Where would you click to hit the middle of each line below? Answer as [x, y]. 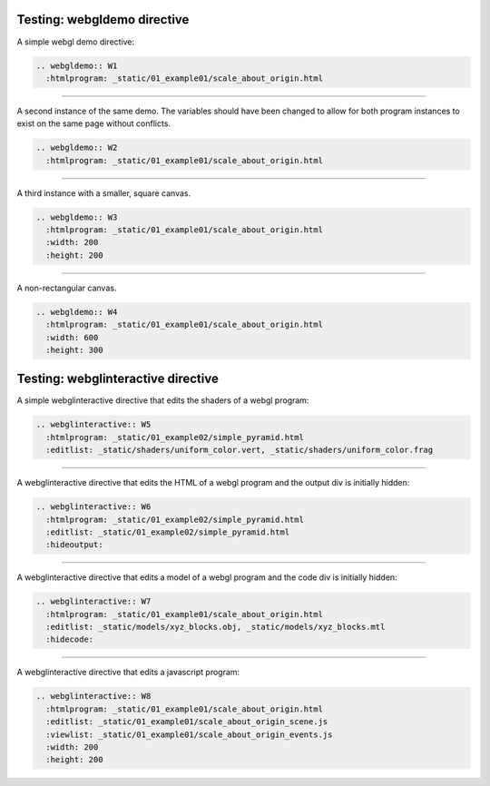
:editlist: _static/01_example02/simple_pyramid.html [168, 532]
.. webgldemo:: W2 [77, 148]
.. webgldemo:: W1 [77, 65]
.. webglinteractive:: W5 [93, 425]
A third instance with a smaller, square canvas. [103, 193]
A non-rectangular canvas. [67, 288]
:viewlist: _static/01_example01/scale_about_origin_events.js [189, 734]
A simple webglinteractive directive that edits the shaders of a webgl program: [163, 400]
